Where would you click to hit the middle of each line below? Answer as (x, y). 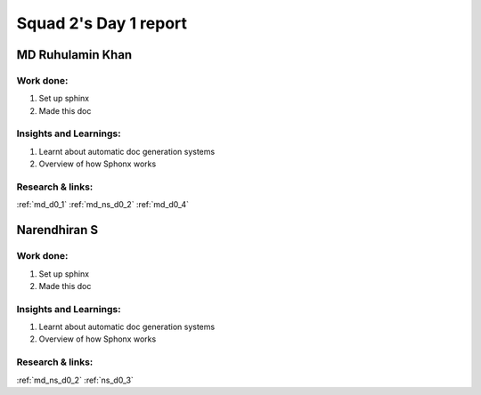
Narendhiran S (57, 230)
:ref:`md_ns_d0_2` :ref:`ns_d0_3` (75, 380)
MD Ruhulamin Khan (74, 55)
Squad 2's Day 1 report (102, 23)
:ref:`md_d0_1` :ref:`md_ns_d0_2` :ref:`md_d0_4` (102, 205)
